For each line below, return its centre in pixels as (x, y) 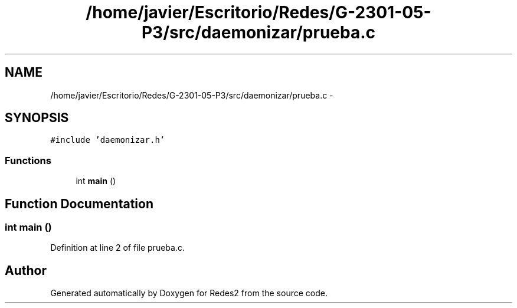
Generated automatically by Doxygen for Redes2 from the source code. (189, 293)
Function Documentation (79, 204)
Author (26, 270)
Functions (28, 160)
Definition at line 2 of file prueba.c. (117, 248)
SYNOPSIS (37, 118)
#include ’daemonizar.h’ (108, 140)
